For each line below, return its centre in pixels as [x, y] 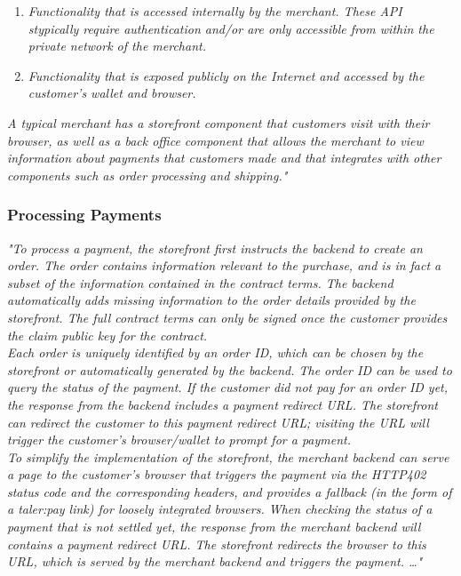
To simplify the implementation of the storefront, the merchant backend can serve [228, 456]
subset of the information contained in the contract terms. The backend [200, 282]
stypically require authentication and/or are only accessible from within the [231, 28]
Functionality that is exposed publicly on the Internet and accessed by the [226, 75]
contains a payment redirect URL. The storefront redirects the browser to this [217, 544]
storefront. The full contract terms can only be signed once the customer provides [227, 317]
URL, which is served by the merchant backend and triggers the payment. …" [215, 561]
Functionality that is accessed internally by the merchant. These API [215, 11]
